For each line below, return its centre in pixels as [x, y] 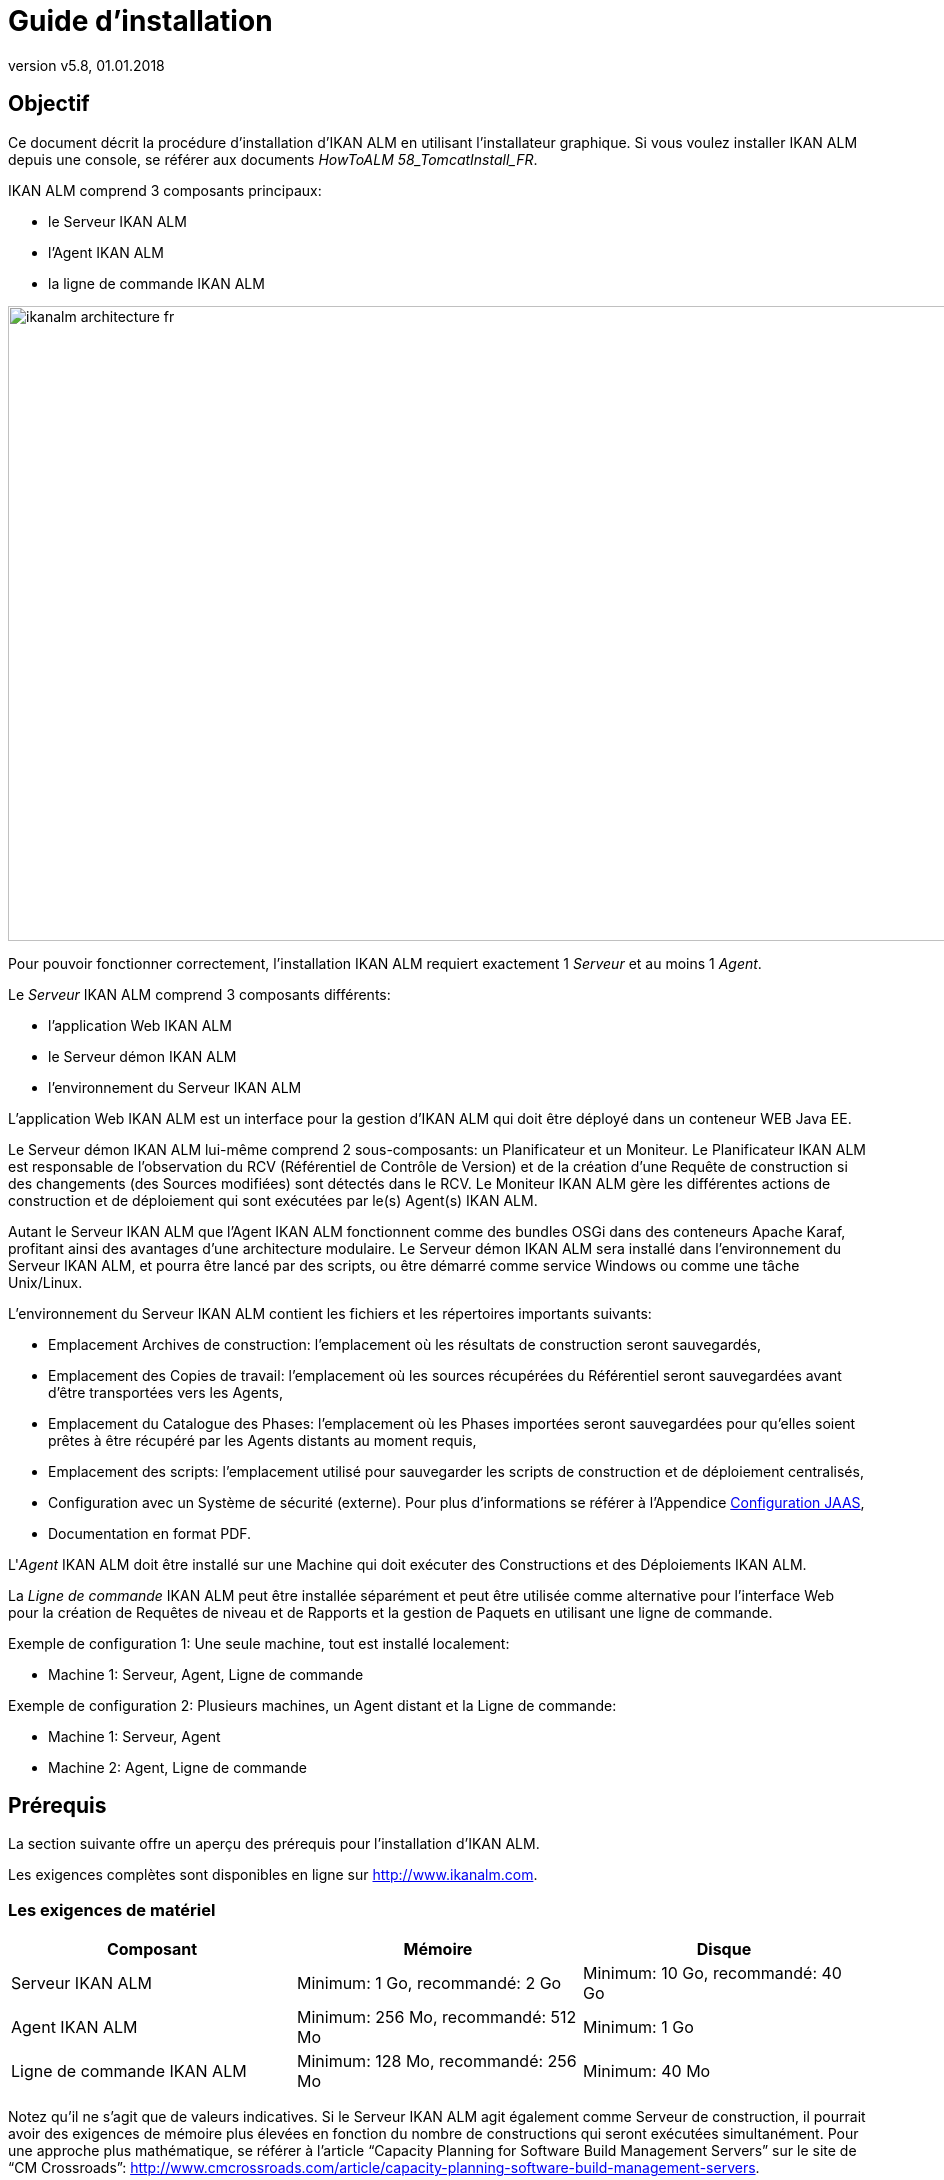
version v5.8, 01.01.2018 [86, 65]
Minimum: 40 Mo [646, 2071]
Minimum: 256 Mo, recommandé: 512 [436, 2017]
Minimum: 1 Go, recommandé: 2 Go [429, 1983]
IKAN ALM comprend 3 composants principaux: [165, 190]
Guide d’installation [140, 21]
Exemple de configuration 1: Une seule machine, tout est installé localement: [259, 1643]
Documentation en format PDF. [150, 1533]
